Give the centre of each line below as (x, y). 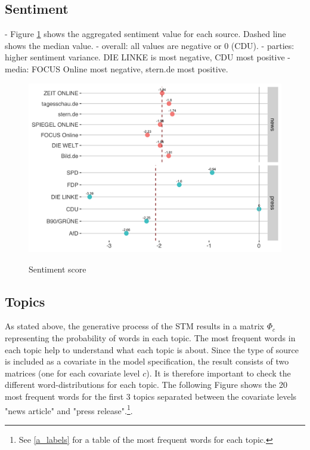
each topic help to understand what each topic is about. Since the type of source (152, 349)
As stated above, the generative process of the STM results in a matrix (134, 326)
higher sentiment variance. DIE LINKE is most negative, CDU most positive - (148, 57)
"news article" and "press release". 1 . (69, 409)
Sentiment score (58, 269)
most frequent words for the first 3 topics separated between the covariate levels (151, 396)
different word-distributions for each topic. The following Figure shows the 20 (146, 385)
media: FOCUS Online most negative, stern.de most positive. (117, 68)
